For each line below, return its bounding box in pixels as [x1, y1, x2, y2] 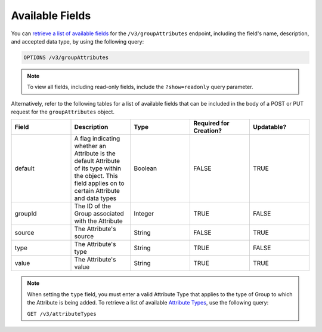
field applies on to [74, 179, 125, 187]
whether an [74, 142, 107, 150]
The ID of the [74, 202, 112, 210]
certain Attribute [74, 187, 120, 195]
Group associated [74, 210, 125, 218]
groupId [14, 210, 37, 218]
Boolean [134, 164, 157, 173]
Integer [134, 210, 154, 218]
